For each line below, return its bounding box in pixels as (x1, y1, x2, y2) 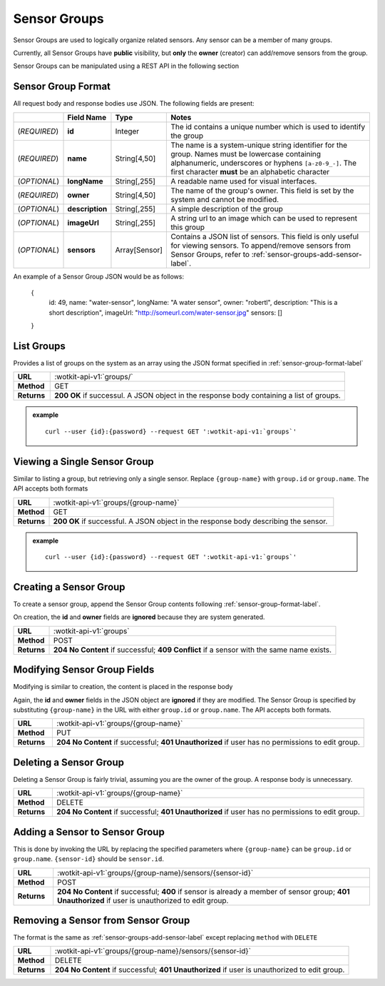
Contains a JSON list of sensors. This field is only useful (170, 231, 359, 241)
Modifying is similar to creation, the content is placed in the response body (13, 683, 233, 691)
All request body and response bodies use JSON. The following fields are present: (13, 99, 255, 108)
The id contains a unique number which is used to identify (170, 121, 366, 131)
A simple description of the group (170, 203, 283, 213)
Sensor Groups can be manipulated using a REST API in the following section (13, 61, 240, 71)
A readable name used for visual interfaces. (170, 176, 317, 186)
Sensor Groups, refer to (170, 249, 250, 259)
